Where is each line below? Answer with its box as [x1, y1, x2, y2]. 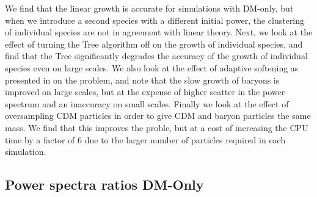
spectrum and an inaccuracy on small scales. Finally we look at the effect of [5, 97, 289, 110]
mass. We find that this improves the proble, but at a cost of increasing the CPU [5, 121, 308, 134]
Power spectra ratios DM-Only [5, 175, 204, 194]
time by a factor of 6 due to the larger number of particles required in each [5, 133, 286, 146]
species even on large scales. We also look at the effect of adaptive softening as [5, 61, 299, 74]
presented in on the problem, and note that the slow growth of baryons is [5, 73, 280, 86]
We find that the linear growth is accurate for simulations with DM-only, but [5, 2, 294, 14]
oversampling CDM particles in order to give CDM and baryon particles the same [5, 109, 311, 122]
